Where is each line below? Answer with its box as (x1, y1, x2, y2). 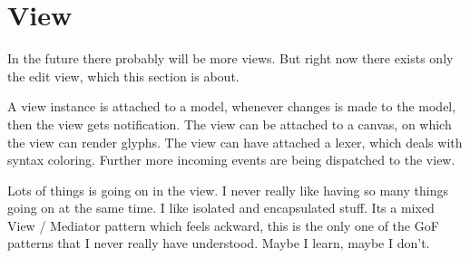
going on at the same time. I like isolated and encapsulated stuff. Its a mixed (7, 198, 435, 217)
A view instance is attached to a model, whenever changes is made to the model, (7, 97, 456, 116)
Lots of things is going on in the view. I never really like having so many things (7, 180, 448, 199)
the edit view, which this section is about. (7, 66, 240, 85)
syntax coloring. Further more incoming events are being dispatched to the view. (7, 150, 455, 169)
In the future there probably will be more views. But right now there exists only (7, 49, 454, 68)
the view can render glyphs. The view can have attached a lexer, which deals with (7, 132, 463, 151)
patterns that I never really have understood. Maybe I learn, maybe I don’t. (7, 234, 430, 253)
